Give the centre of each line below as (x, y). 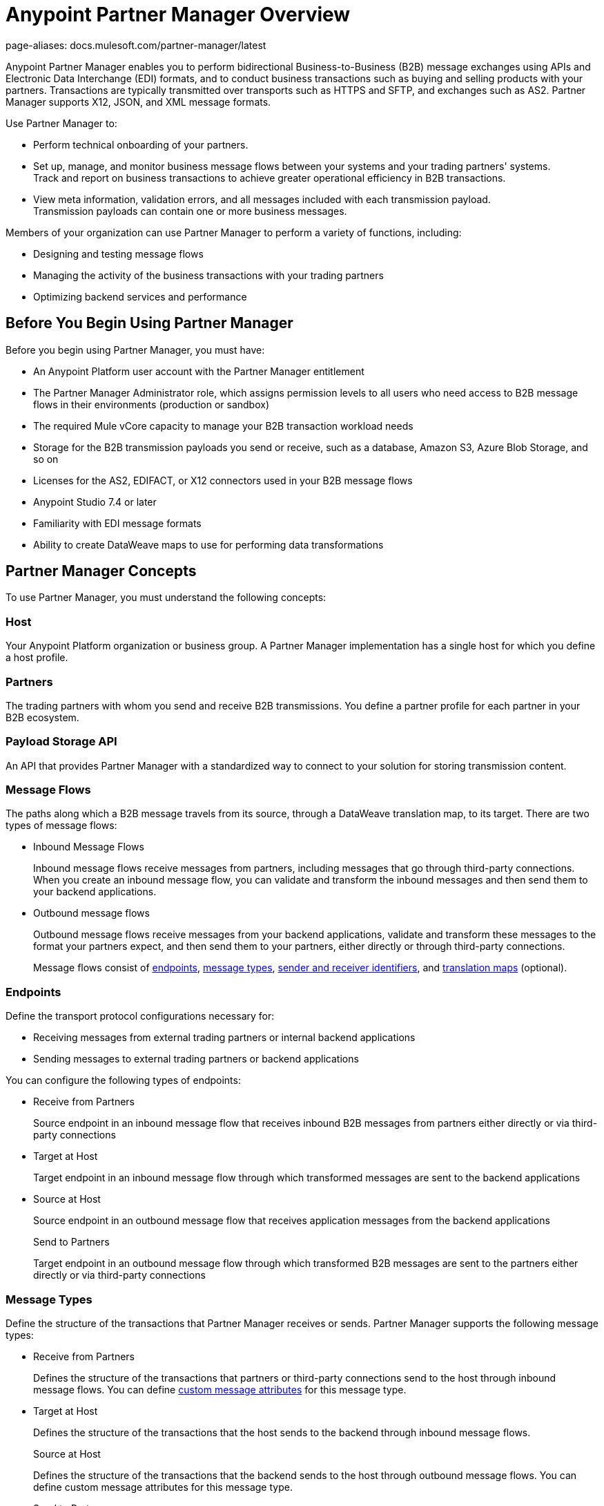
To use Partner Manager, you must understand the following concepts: (166, 598)
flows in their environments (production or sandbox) (152, 404)
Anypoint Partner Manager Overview (178, 15)
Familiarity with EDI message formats (117, 523)
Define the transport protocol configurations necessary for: (140, 1016)
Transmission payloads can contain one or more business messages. (190, 211)
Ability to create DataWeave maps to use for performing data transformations (208, 544)
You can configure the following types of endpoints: (123, 1080)
